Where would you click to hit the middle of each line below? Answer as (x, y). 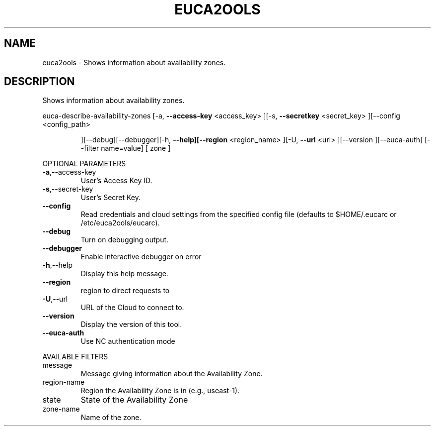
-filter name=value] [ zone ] (126, 148)
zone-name (61, 409)
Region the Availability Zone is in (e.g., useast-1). (160, 391)
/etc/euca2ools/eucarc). (120, 223)
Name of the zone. (111, 418)
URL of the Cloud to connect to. (132, 308)
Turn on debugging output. (125, 240)
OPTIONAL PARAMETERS (84, 164)
